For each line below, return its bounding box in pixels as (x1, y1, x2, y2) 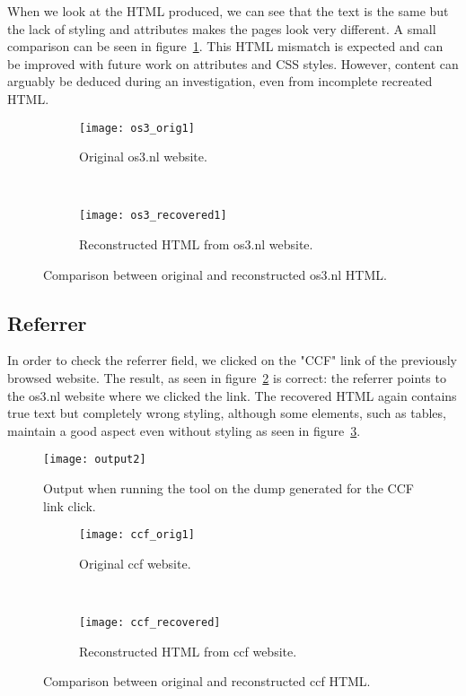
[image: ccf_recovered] (79, 616, 221, 630)
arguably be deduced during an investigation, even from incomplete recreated (7, 72, 433, 91)
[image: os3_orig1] (79, 121, 195, 135)
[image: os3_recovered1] (79, 209, 227, 222)
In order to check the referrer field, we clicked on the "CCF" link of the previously (7, 351, 457, 370)
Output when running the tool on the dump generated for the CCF (43, 479, 414, 498)
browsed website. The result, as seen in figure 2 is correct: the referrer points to (7, 369, 446, 387)
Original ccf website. (79, 553, 191, 572)
